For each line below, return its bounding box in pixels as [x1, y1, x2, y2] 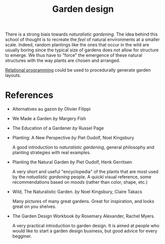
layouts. [5, 73, 21, 79]
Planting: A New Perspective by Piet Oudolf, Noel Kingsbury [12, 135, 134, 141]
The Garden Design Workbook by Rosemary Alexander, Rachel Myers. [12, 213, 155, 219]
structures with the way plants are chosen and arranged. [5, 58, 121, 64]
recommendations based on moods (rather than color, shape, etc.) [12, 179, 148, 185]
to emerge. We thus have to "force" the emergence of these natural [5, 52, 142, 58]
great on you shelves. [12, 203, 57, 209]
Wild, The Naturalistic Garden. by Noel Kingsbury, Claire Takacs [12, 189, 142, 195]
